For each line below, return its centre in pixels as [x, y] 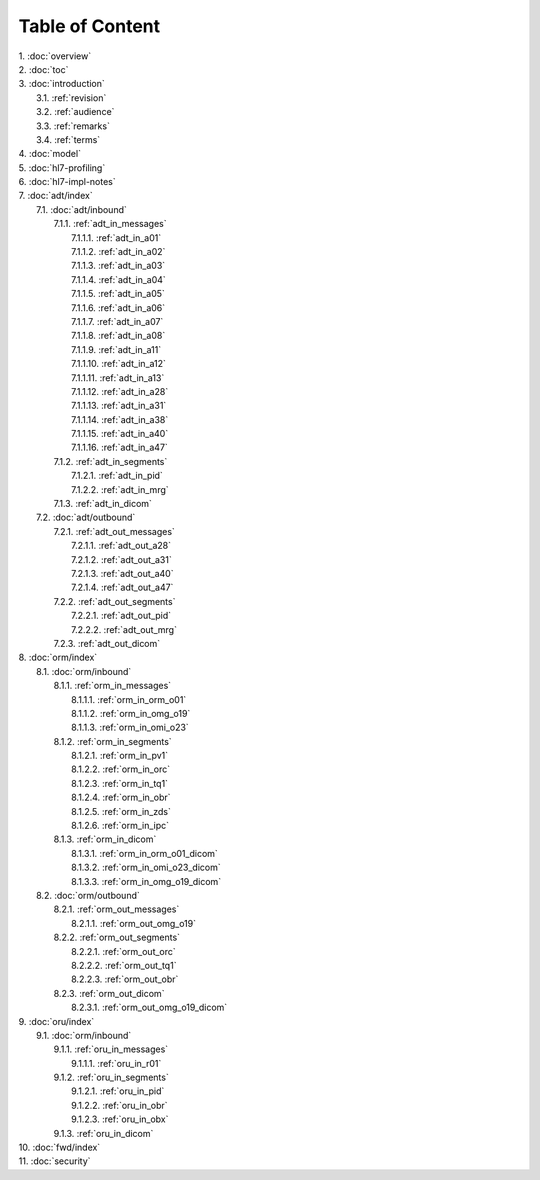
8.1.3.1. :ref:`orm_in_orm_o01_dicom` [145, 853]
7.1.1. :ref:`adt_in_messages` [110, 224]
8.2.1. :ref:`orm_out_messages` [116, 909]
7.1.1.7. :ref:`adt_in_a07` [117, 321]
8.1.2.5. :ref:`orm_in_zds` [121, 811]
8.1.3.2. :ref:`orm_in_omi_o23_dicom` [146, 867]
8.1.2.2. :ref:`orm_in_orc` [120, 769]
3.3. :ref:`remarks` [73, 126]
